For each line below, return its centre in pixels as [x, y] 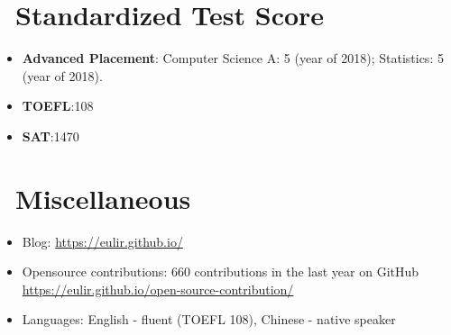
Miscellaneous [103, 198]
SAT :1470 [51, 136]
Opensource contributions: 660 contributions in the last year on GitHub [221, 272]
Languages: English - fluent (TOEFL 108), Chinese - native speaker [209, 319]
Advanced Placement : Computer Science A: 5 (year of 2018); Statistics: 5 [233, 58]
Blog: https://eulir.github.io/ [102, 241]
